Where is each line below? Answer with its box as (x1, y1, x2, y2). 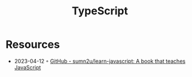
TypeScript (72, 4, 128, 18)
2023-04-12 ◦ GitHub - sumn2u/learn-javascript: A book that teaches (14, 57, 186, 64)
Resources (5, 38, 60, 51)
